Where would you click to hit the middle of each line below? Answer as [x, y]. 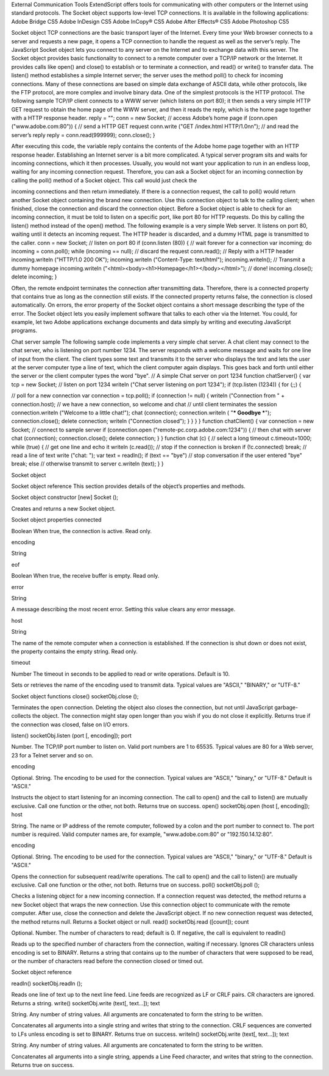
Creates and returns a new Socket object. [63, 508]
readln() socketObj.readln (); [47, 983]
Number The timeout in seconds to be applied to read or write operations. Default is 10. [121, 674]
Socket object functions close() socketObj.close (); [75, 696]
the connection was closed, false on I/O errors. [70, 724]
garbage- [286, 707]
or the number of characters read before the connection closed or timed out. [108, 961]
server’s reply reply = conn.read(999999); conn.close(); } [83, 135]
